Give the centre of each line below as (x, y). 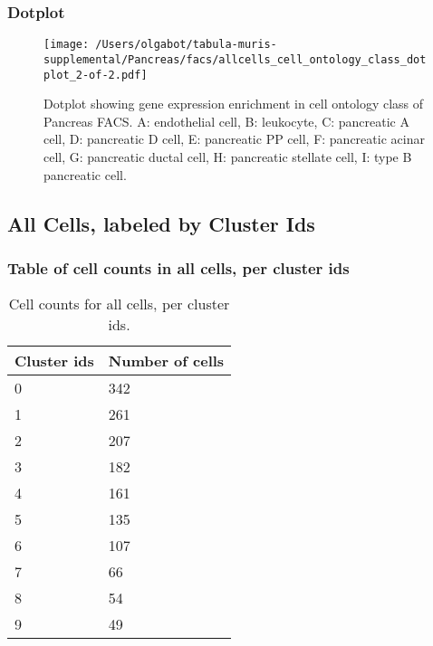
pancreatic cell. (85, 174)
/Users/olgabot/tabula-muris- (186, 45)
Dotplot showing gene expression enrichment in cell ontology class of (234, 104)
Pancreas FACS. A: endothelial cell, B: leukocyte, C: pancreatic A (226, 121)
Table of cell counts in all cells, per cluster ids (178, 267)
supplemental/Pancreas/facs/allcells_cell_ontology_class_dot (235, 59)
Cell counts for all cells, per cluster (119, 304)
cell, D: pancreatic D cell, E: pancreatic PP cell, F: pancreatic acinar (234, 139)
